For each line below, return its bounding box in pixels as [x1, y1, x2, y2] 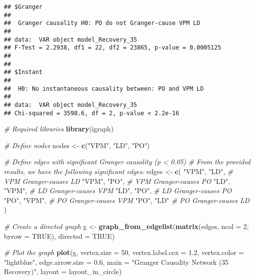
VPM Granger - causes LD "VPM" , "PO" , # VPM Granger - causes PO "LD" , [4, 176, 230, 186]
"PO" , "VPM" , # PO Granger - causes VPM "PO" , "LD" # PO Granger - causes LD [4, 195, 250, 205]
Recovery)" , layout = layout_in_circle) [4, 266, 122, 277]
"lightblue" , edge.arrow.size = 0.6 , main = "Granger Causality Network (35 [4, 256, 229, 267]
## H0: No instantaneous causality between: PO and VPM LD [4, 85, 204, 92]
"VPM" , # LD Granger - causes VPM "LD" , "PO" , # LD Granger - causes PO [4, 185, 232, 196]
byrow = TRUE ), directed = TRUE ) [4, 230, 115, 241]
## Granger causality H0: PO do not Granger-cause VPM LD [4, 20, 200, 27]
